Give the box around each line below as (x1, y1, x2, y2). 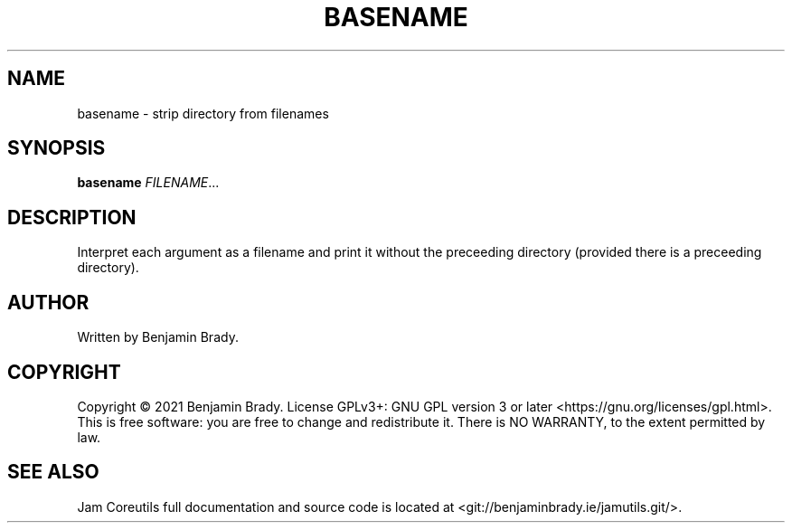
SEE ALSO (7, 460, 99, 484)
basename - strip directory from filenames (77, 105, 329, 121)
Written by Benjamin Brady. (77, 329, 239, 345)
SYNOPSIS (7, 137, 106, 160)
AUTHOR (7, 290, 90, 314)
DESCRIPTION (7, 205, 137, 229)
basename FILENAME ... (77, 175, 220, 191)
